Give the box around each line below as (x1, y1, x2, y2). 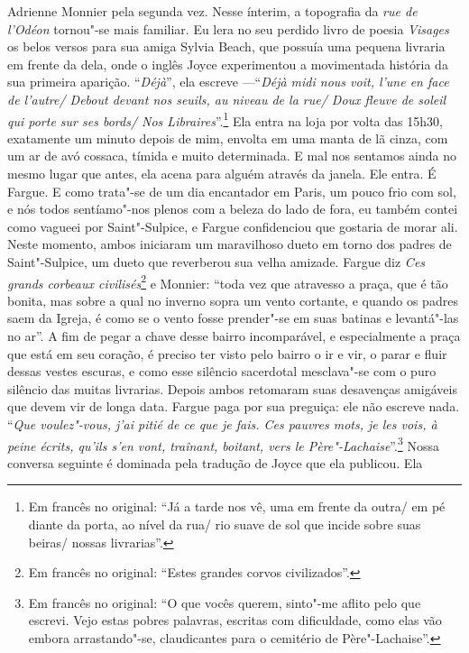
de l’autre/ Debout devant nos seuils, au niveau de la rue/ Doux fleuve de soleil (7, 89, 446, 108)
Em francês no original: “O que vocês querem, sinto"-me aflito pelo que (28, 593, 421, 612)
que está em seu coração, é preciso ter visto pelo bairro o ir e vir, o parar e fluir (7, 344, 447, 363)
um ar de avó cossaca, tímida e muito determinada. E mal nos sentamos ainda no (7, 146, 456, 165)
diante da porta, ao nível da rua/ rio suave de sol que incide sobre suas (28, 515, 421, 533)
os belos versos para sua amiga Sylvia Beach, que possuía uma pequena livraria (7, 37, 446, 56)
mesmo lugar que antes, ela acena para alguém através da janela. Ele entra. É (7, 164, 437, 182)
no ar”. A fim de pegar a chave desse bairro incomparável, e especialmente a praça (7, 326, 461, 345)
